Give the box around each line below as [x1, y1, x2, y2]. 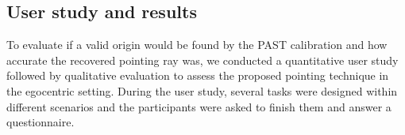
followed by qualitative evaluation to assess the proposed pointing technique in [6, 67, 389, 84]
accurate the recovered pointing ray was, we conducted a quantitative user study [6, 51, 399, 68]
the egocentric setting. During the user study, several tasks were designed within [6, 82, 398, 99]
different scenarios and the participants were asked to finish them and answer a [6, 98, 391, 114]
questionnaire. [6, 114, 75, 130]
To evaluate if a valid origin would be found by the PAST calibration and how [6, 36, 388, 53]
